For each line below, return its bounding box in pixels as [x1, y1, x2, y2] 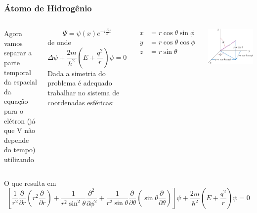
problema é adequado [47, 78, 112, 88]
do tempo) [4, 144, 36, 155]
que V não [4, 125, 35, 135]
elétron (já [4, 115, 36, 126]
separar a [4, 47, 32, 58]
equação [4, 96, 28, 106]
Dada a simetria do [47, 68, 106, 78]
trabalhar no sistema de [47, 87, 120, 97]
